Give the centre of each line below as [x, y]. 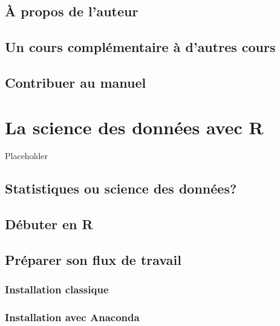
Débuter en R [49, 224]
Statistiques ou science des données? [121, 188]
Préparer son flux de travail [93, 260]
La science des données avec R [134, 127]
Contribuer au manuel [76, 82]
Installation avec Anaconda [72, 317]
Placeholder [27, 156]
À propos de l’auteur [72, 11]
